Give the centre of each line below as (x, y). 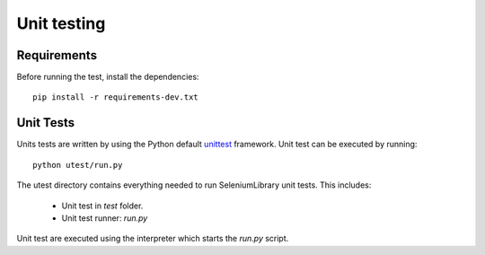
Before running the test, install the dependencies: (108, 77)
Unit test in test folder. (102, 206)
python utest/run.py (78, 165)
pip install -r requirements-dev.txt (116, 97)
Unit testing (61, 23)
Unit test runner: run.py (105, 218)
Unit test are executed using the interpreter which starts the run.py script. (153, 239)
